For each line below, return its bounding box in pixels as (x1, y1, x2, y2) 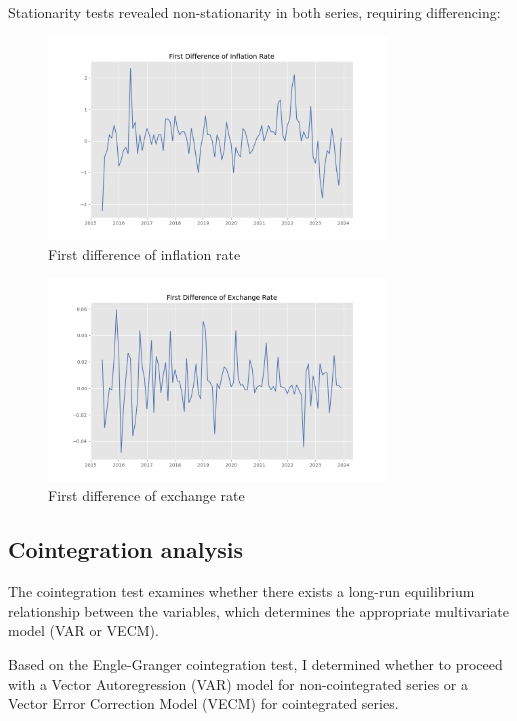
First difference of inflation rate (48, 243, 241, 264)
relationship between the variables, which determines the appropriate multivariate (8, 600, 509, 621)
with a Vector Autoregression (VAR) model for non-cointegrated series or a (8, 673, 469, 694)
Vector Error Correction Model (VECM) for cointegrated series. (8, 693, 399, 714)
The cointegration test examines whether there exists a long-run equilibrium (8, 581, 475, 602)
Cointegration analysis (8, 534, 243, 565)
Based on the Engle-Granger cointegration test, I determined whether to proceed (8, 653, 503, 674)
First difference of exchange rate (48, 485, 245, 506)
